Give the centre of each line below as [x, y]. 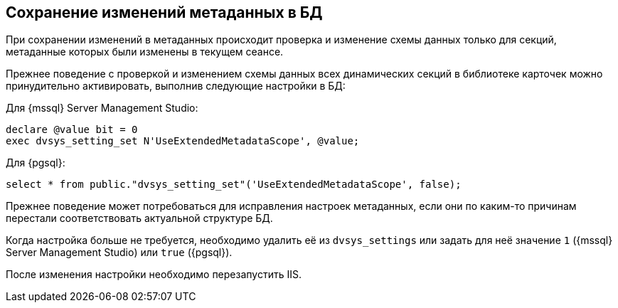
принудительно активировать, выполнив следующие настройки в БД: [176, 86]
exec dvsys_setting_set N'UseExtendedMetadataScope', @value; [183, 141]
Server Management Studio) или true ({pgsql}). [119, 253]
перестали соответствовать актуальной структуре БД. [139, 218]
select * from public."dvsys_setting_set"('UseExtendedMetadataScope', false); [234, 185]
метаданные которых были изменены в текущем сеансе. [145, 52]
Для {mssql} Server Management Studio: [102, 108]
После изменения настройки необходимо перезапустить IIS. [154, 275]
